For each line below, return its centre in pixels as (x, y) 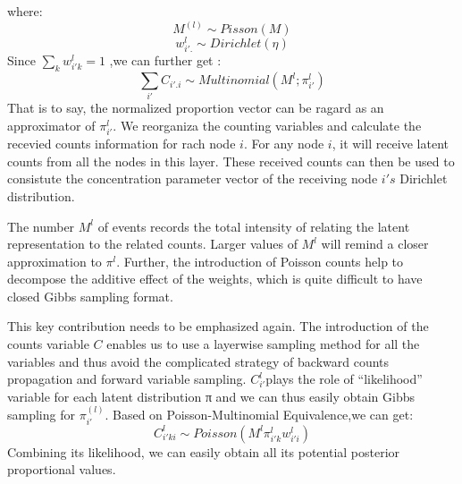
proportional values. (62, 469)
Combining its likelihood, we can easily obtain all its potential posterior (204, 451)
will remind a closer (375, 244)
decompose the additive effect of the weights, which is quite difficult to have (215, 279)
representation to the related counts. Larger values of (152, 244)
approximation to (55, 261)
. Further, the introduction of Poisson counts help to (260, 261)
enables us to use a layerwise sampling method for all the (263, 344)
